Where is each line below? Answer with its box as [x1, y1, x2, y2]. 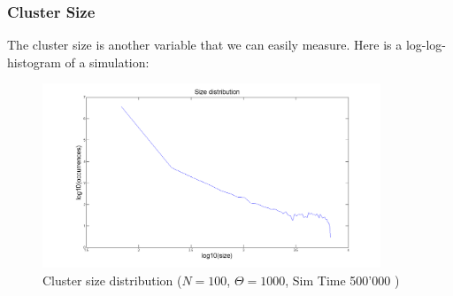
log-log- [405, 35, 447, 54]
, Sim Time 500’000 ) [285, 270, 400, 289]
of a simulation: [65, 52, 150, 71]
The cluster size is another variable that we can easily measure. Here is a [7, 35, 403, 54]
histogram [7, 52, 61, 71]
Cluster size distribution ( [42, 270, 182, 289]
